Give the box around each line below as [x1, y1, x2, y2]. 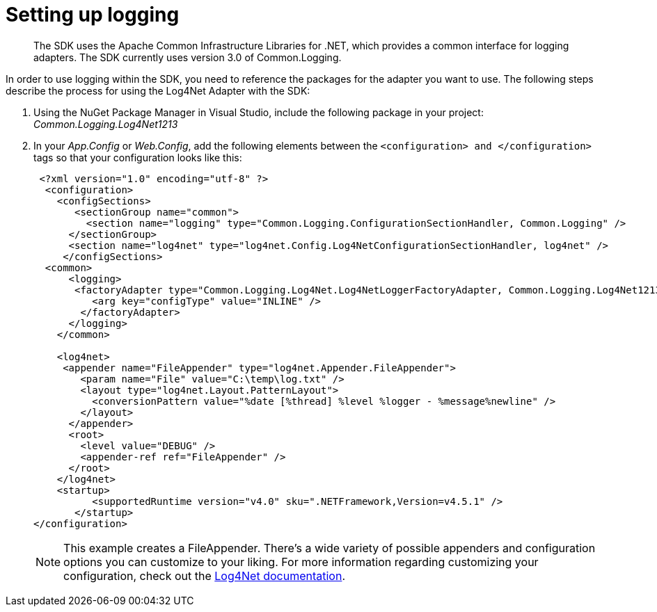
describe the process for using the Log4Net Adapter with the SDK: [6, 84, 310, 97]
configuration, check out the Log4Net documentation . [63, 568, 346, 583]
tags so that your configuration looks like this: [33, 151, 242, 163]
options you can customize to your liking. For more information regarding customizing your [63, 554, 539, 569]
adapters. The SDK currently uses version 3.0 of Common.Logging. [33, 51, 342, 63]
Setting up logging [6, 3, 180, 26]
